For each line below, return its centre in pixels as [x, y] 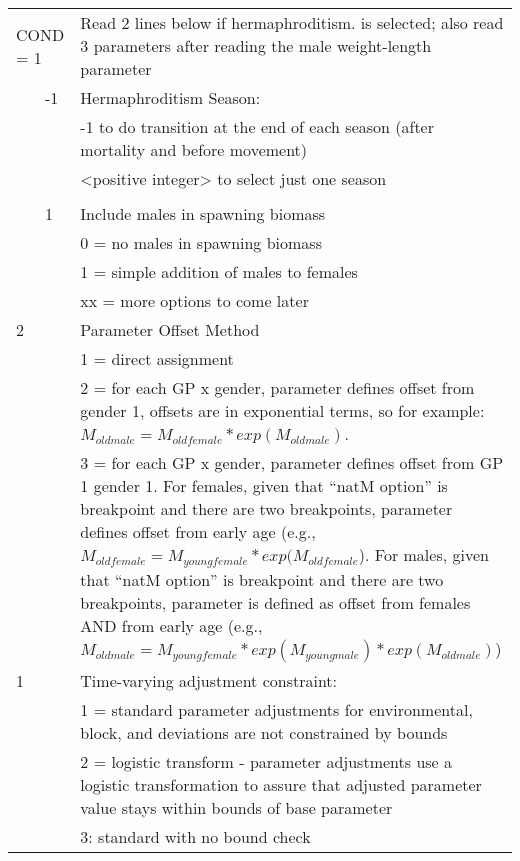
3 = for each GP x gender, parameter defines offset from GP [292, 462]
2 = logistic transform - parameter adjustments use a [266, 761]
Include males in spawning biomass [203, 213]
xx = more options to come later [194, 300]
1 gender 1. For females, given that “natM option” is [264, 485]
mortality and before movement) [194, 149]
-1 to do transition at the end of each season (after [257, 126]
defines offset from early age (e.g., [198, 531]
